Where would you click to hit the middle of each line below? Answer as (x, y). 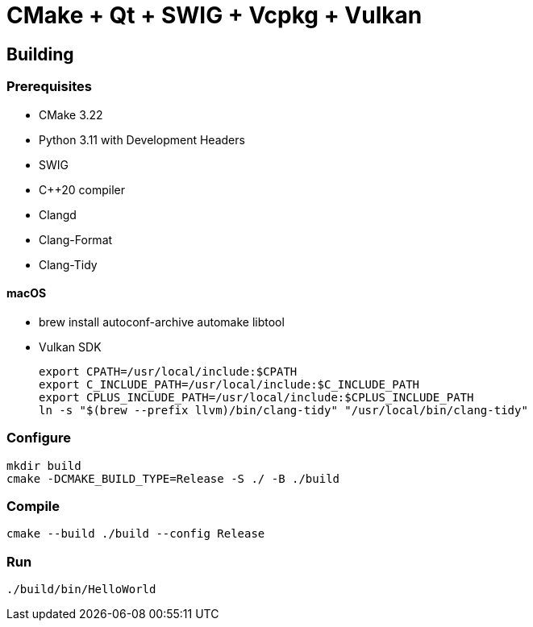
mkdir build (44, 465)
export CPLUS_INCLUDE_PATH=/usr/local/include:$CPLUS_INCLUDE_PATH (256, 397)
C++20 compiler (82, 189)
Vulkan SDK (70, 347)
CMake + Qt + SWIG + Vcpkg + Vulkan (214, 15)
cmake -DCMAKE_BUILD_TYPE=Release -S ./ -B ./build (173, 478)
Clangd (58, 214)
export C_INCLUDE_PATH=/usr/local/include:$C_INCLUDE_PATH (229, 384)
